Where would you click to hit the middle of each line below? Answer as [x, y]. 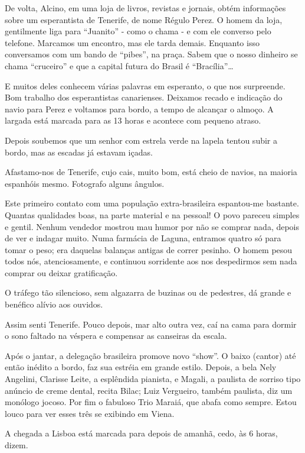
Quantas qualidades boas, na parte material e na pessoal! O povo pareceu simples [152, 214]
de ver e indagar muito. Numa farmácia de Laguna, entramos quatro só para [143, 238]
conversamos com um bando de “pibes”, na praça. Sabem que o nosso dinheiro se [151, 54]
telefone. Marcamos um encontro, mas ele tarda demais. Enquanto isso [132, 42]
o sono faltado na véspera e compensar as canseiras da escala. [116, 336]
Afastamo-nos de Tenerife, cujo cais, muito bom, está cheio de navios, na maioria [151, 172]
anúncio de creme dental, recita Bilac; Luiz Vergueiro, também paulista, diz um [149, 390]
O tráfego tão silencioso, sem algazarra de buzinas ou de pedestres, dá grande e [148, 292]
